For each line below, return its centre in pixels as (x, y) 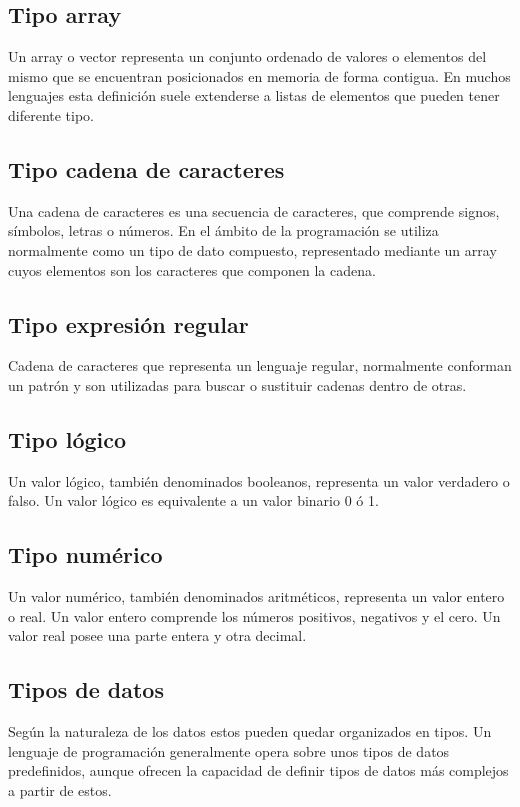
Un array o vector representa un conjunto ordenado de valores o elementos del (247, 56)
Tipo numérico (85, 554)
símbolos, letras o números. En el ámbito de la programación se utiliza (223, 230)
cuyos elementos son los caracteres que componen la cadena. (192, 269)
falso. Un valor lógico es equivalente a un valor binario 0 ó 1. (193, 500)
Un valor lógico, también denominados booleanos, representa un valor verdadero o (259, 480)
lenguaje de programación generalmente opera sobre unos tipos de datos (229, 750)
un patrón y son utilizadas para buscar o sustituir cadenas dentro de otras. (237, 384)
